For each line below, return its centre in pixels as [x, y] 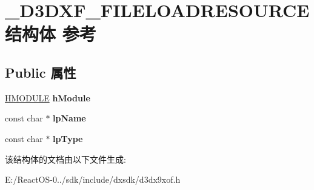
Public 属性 [41, 72]
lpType [68, 138]
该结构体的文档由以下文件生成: [65, 159]
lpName [69, 118]
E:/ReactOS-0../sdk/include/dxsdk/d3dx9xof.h [93, 179]
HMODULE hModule [48, 97]
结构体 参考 [51, 34]
